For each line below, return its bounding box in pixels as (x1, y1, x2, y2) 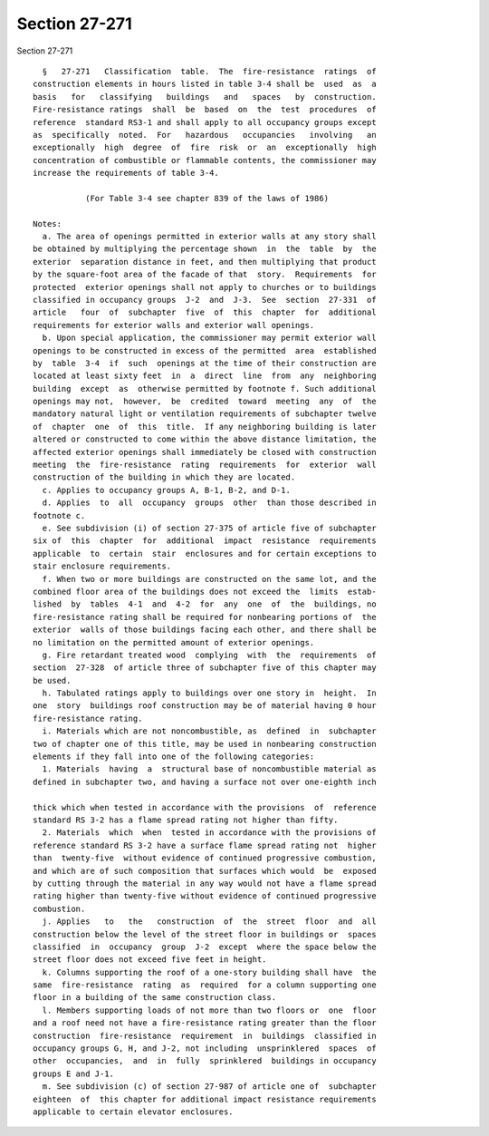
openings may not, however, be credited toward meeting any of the (33, 396, 377, 407)
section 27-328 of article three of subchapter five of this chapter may (33, 663, 377, 673)
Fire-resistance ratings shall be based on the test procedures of (33, 104, 377, 115)
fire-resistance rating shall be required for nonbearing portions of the (33, 612, 377, 622)
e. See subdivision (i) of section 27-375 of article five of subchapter (42, 523, 377, 533)
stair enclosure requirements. (33, 561, 172, 571)
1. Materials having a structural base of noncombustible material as (42, 764, 377, 774)
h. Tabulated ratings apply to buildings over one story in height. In (42, 688, 377, 698)
